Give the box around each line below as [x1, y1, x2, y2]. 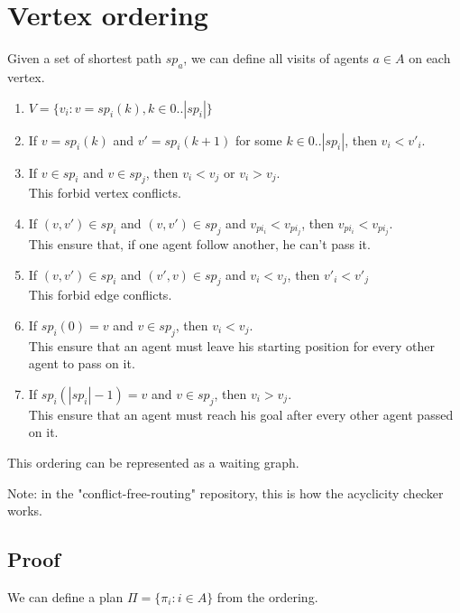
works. [7, 501, 43, 520]
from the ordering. [216, 587, 318, 606]
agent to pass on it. [28, 354, 135, 373]
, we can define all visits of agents [183, 49, 369, 68]
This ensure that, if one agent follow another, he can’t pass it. [28, 235, 371, 253]
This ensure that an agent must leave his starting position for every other [28, 336, 435, 355]
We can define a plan [7, 587, 124, 606]
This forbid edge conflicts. [28, 285, 172, 304]
